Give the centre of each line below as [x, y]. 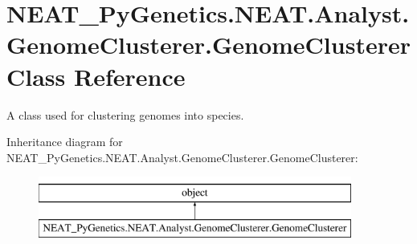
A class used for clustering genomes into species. [125, 114]
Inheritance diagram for [65, 142]
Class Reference [96, 76]
